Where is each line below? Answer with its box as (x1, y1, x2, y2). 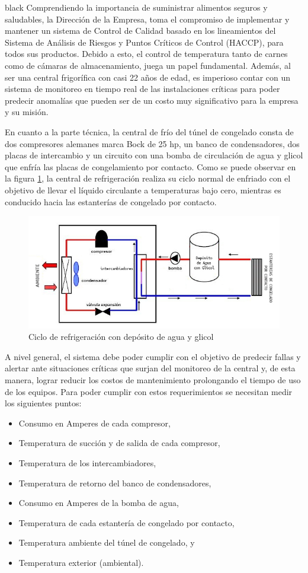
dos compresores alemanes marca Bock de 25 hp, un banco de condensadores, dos (5, 137, 300, 149)
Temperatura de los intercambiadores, (18, 457, 156, 469)
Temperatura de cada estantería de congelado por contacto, (18, 516, 235, 529)
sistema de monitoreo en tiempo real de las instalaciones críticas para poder (5, 82, 280, 95)
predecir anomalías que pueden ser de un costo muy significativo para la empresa (5, 94, 299, 106)
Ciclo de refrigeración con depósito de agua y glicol (28, 330, 214, 343)
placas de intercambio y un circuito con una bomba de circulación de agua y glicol (5, 149, 303, 161)
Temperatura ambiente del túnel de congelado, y (18, 536, 195, 549)
